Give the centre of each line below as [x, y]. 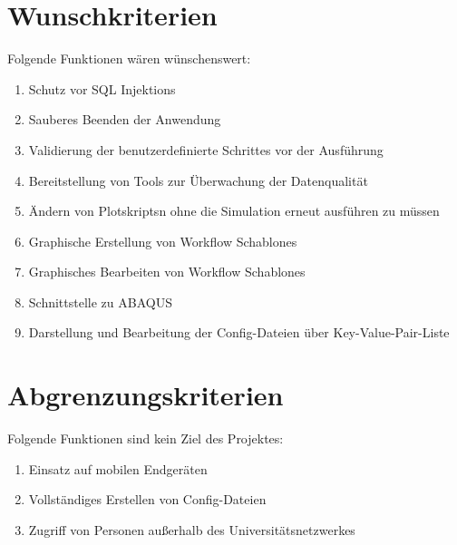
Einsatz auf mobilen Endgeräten [118, 468]
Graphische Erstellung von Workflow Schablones [163, 241]
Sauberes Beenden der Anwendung [125, 119]
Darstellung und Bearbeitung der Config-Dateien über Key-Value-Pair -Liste [239, 332]
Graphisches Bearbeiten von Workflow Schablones [167, 272]
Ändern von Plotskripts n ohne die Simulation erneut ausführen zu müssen [234, 211]
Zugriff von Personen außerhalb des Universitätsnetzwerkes [192, 529]
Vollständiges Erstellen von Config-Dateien [147, 499]
